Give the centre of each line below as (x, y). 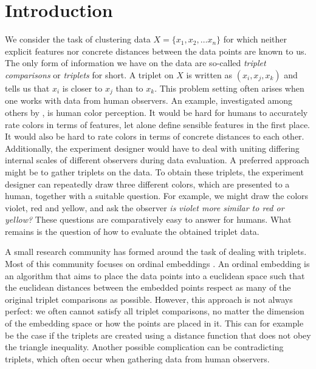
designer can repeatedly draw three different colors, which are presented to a (147, 184)
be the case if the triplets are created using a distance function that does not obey (158, 335)
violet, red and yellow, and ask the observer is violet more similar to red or (145, 207)
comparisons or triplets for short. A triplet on (89, 74)
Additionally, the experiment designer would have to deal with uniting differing (152, 148)
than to (129, 88)
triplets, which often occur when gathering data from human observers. (137, 358)
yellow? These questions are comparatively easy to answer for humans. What (148, 219)
